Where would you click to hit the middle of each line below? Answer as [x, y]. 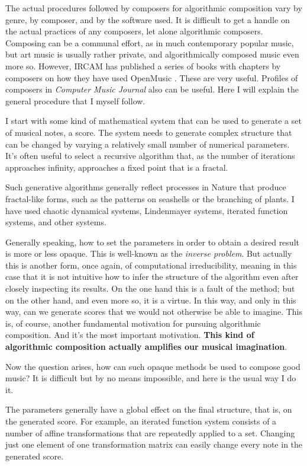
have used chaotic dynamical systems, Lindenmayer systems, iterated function [147, 210]
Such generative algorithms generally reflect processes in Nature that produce [146, 187]
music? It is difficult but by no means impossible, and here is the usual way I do [151, 378]
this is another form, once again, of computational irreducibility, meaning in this [151, 265]
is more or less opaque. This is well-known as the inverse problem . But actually [149, 253]
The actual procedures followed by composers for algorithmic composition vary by [154, 8]
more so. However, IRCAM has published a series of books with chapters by [143, 66]
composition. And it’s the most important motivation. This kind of [130, 335]
